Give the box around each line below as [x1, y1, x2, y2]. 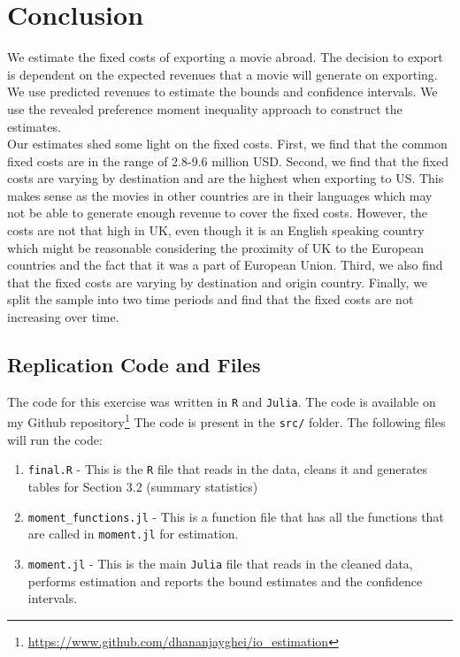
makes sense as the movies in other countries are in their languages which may [7, 186, 433, 204]
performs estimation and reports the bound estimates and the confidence [27, 571, 423, 590]
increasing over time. [7, 308, 119, 326]
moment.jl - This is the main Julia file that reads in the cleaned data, [27, 554, 413, 572]
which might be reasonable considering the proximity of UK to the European [7, 238, 425, 256]
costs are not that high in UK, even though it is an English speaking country [7, 221, 425, 240]
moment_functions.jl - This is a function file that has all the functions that [27, 507, 444, 525]
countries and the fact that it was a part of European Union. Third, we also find [7, 256, 443, 274]
